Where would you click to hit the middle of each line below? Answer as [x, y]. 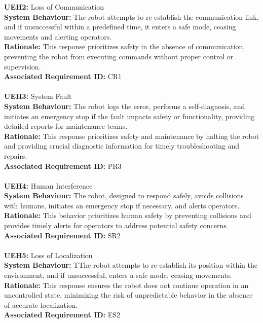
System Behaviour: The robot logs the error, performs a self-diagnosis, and [125, 106]
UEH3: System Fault [38, 96]
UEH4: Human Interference [48, 185]
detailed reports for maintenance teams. [66, 126]
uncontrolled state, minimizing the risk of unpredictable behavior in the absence [128, 295]
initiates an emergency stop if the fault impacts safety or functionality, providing [129, 116]
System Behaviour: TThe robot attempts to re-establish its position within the [131, 265]
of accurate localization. [41, 304]
